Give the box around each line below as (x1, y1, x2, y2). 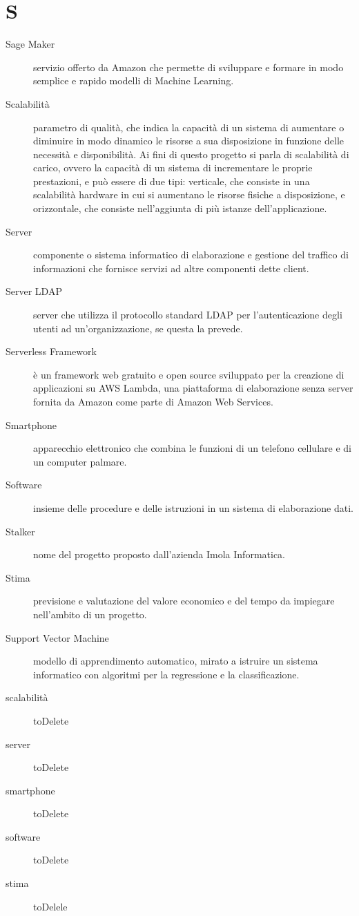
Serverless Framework (6, 344, 97, 359)
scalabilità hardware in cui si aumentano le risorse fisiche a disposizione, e (33, 187, 345, 202)
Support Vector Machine (6, 630, 109, 645)
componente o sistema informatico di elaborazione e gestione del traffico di (33, 247, 349, 262)
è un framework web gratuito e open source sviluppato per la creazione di (33, 367, 345, 381)
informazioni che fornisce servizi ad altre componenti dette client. (33, 260, 309, 275)
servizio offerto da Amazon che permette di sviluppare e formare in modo (33, 59, 344, 74)
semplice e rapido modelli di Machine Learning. (33, 73, 234, 88)
